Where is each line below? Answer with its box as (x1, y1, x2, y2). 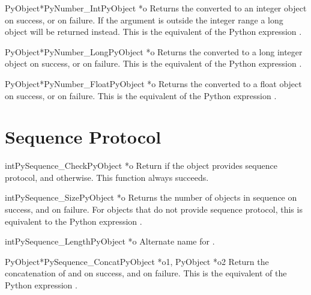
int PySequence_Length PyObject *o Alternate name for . (5, 235, 215, 248)
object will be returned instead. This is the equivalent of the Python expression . (5, 25, 302, 38)
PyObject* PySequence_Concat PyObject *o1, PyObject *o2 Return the (5, 255, 269, 267)
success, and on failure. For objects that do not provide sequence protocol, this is (5, 203, 303, 216)
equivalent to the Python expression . (5, 214, 142, 227)
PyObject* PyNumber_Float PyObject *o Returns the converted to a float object (5, 77, 302, 90)
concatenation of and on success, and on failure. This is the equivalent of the (5, 267, 287, 279)
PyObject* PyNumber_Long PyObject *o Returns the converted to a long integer (5, 45, 303, 58)
